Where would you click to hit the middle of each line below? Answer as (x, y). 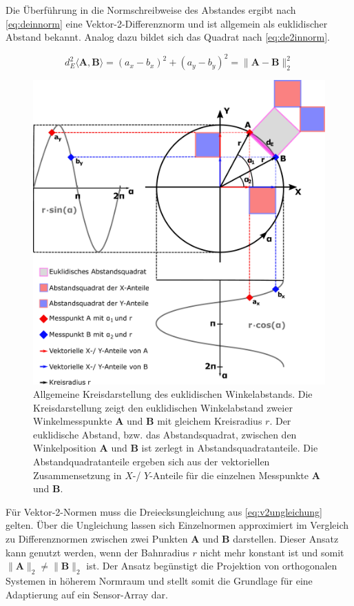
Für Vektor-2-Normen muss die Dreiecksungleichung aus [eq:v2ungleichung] (164, 511)
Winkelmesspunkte (73, 421)
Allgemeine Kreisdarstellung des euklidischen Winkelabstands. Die (173, 394)
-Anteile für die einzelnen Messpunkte (229, 475)
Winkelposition (65, 448)
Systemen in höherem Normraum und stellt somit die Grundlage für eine (159, 581)
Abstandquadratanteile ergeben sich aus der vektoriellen (152, 462)
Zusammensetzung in (77, 475)
